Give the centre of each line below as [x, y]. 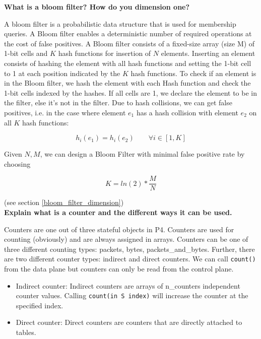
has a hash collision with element [187, 112]
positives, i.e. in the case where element [65, 112]
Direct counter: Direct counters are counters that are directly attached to [129, 322]
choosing [17, 163]
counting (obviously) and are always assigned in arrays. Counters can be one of [126, 239]
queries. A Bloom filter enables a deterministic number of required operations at [128, 33]
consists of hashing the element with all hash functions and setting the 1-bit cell [128, 63]
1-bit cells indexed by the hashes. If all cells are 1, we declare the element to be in [130, 92]
